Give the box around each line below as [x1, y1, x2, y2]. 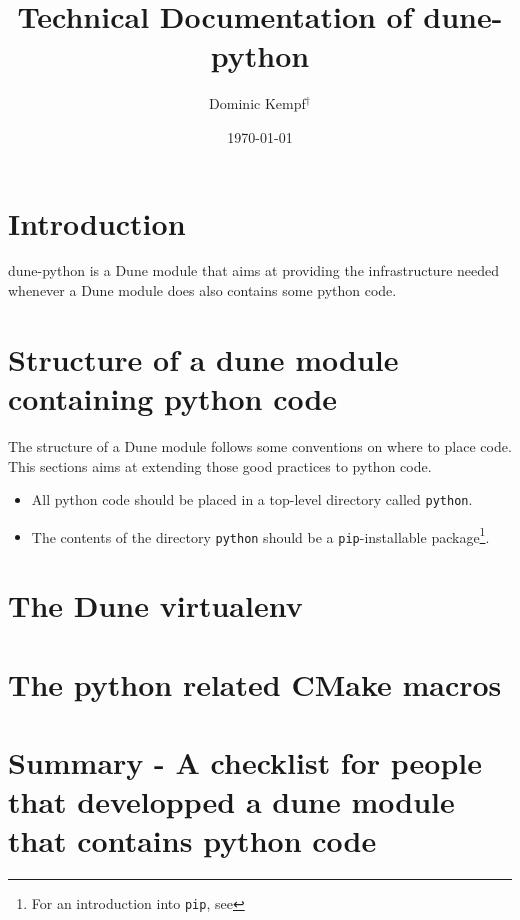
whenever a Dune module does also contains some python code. [8, 280, 397, 301]
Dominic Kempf [209, 93, 306, 114]
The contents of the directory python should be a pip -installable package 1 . [31, 523, 490, 547]
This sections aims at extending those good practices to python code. [8, 455, 432, 476]
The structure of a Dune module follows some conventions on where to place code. [8, 435, 512, 456]
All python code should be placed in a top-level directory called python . [31, 489, 473, 510]
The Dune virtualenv [8, 585, 303, 626]
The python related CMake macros [8, 663, 502, 704]
